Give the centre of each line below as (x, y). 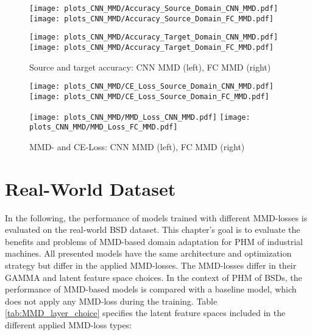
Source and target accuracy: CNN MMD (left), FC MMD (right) (150, 67)
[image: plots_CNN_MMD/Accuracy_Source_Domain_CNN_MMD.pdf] (154, 9)
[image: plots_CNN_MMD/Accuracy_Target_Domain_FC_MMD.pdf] (151, 47)
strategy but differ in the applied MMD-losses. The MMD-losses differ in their (151, 265)
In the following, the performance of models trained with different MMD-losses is (156, 217)
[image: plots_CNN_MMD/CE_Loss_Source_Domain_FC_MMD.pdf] (149, 96)
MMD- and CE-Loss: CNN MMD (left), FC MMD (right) (137, 146)
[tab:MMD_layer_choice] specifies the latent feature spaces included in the (145, 313)
